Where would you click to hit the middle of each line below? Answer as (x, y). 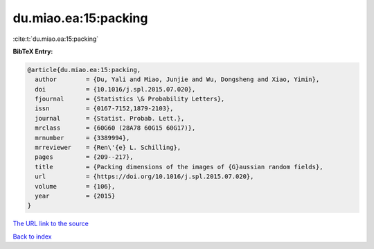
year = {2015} (75, 196)
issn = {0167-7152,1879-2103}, (104, 109)
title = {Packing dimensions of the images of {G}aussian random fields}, (179, 167)
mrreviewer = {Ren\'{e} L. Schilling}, (108, 148)
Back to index (32, 237)
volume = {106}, (75, 186)
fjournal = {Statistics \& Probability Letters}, (130, 99)
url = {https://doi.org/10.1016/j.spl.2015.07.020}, (144, 177)
